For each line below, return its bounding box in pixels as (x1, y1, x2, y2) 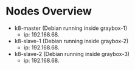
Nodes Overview (5, 4, 92, 18)
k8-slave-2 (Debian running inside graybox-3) (14, 50, 130, 57)
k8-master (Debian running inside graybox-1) (14, 24, 128, 32)
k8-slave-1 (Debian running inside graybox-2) (14, 37, 129, 44)
